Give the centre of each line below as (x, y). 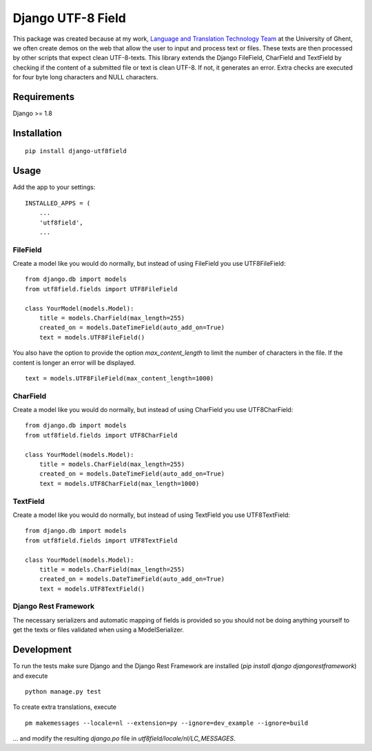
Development (42, 650)
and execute (30, 676)
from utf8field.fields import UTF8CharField (102, 435)
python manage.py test (63, 691)
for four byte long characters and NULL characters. (85, 77)
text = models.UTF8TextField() (92, 589)
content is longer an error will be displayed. (74, 362)
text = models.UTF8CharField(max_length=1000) (119, 484)
